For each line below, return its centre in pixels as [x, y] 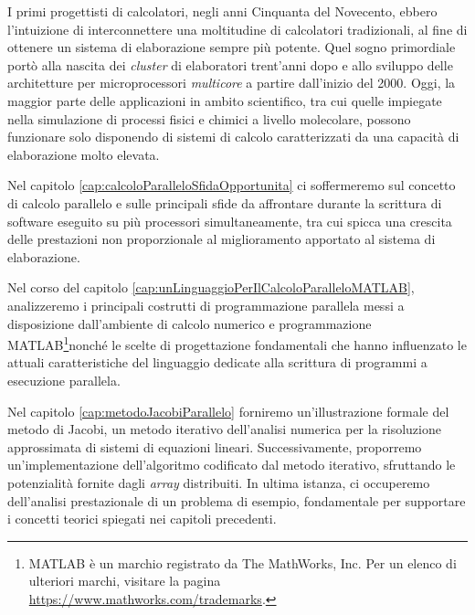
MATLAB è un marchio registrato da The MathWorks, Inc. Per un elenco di [243, 562]
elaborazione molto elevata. [84, 154]
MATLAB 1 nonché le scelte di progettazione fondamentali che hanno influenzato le [237, 343]
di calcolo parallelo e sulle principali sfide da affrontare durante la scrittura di [225, 202]
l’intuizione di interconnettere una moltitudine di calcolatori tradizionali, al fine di [237, 29]
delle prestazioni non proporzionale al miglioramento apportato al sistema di [222, 239]
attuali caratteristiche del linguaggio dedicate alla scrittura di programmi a [217, 362]
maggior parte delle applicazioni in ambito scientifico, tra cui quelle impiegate [225, 100]
